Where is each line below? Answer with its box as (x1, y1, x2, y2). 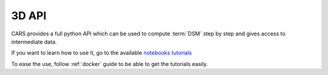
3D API (11, 9, 47, 22)
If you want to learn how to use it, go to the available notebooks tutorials (11, 49, 192, 56)
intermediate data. (11, 38, 57, 45)
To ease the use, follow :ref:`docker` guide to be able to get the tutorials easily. (11, 60, 208, 67)
